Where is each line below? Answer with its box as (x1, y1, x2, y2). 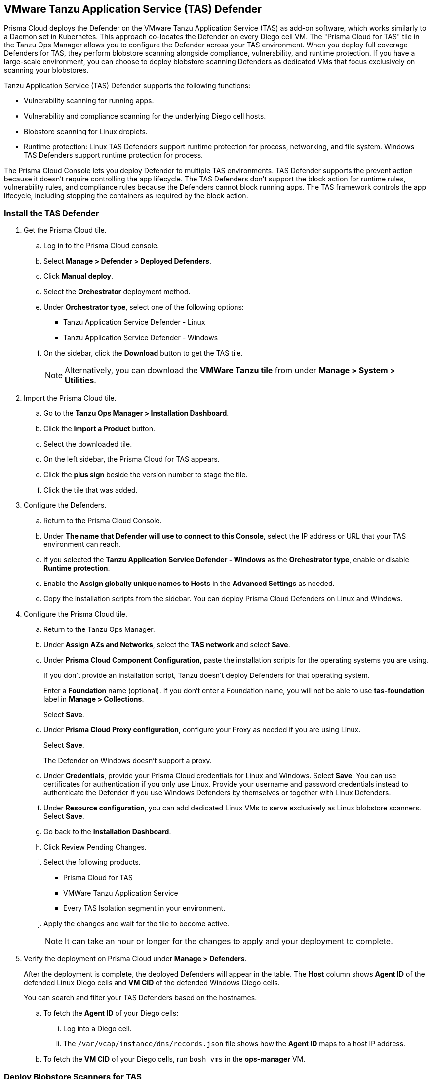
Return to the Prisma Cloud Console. (43, 516, 162, 525)
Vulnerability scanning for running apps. (24, 96, 154, 105)
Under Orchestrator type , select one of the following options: (43, 303, 244, 312)
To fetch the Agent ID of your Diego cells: (43, 1009, 179, 1018)
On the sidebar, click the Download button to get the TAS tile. (43, 349, 243, 358)
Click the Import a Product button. (43, 424, 156, 433)
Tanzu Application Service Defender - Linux (63, 318, 205, 327)
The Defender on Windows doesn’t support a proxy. (43, 756, 212, 765)
